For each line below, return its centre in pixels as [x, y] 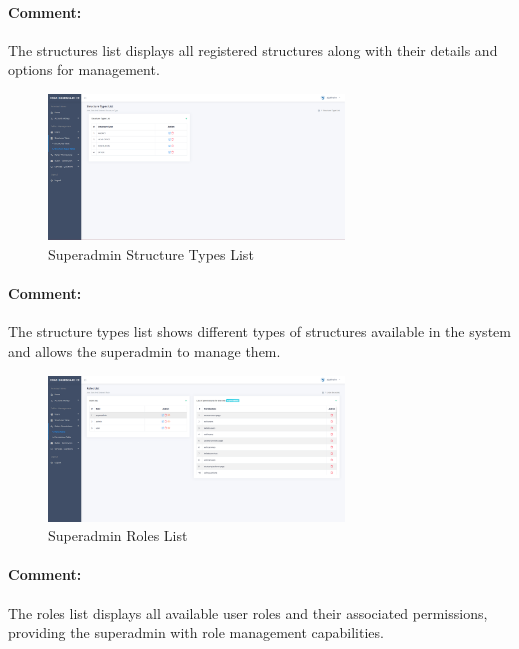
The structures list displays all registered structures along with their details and [253, 49]
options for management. [84, 69]
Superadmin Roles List [118, 535]
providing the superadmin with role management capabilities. [196, 632]
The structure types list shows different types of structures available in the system [259, 331]
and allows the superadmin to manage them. [144, 350]
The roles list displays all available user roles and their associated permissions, [248, 612]
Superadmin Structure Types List [151, 253]
